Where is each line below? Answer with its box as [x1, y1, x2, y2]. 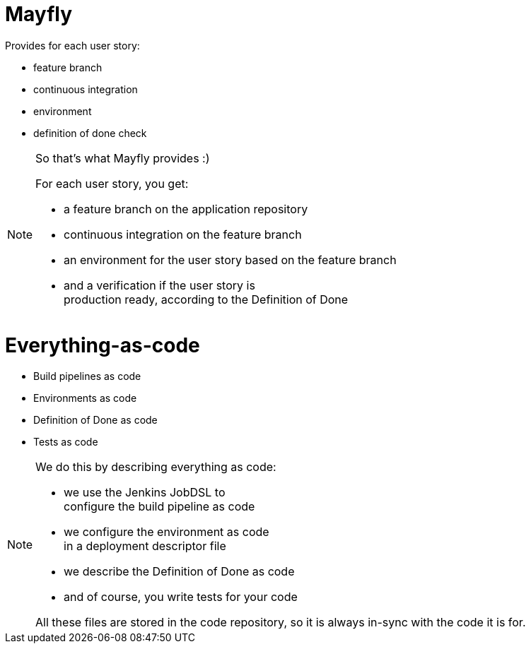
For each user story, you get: [35, 176, 189, 191]
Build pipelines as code [33, 370, 141, 383]
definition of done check [33, 126, 147, 139]
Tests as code [33, 436, 98, 448]
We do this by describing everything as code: [35, 460, 276, 475]
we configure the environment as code [64, 525, 269, 540]
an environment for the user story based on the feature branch [64, 252, 397, 267]
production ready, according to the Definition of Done [64, 292, 349, 306]
